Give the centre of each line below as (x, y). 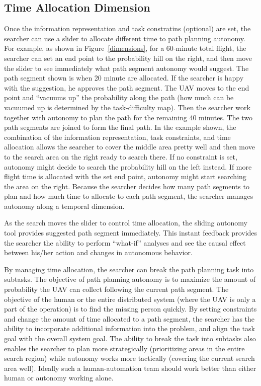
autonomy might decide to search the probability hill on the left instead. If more (128, 166)
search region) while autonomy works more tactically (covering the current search (129, 358)
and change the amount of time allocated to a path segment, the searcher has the (129, 318)
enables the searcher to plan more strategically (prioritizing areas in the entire (124, 348)
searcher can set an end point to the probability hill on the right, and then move (128, 58)
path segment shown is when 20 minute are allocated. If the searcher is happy (124, 78)
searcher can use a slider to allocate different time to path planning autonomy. (125, 38)
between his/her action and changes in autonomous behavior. (98, 252)
